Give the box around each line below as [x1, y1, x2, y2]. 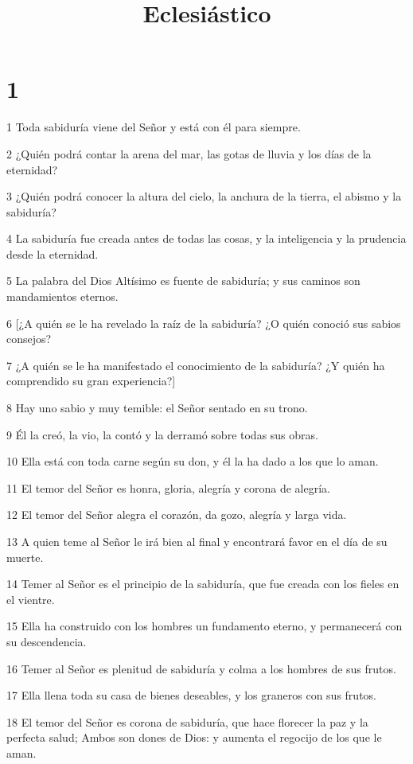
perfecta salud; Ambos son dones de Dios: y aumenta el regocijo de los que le [6, 729, 382, 746]
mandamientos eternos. [6, 288, 119, 305]
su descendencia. [6, 633, 87, 649]
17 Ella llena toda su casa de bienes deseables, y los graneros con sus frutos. [6, 687, 376, 704]
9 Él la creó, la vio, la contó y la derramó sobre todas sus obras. [6, 426, 318, 442]
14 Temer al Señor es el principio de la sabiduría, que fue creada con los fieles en [6, 575, 399, 592]
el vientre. [6, 591, 55, 607]
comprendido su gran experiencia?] [6, 372, 176, 389]
